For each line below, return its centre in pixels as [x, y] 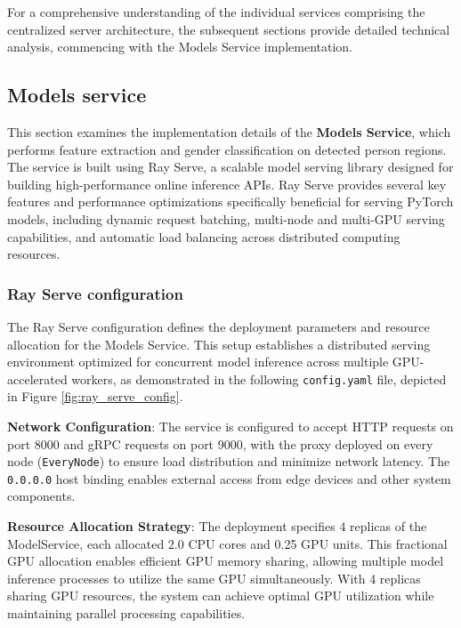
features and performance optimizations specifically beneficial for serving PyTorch [230, 201]
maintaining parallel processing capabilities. [126, 613]
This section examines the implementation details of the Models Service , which [229, 131]
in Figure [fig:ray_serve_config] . [95, 396]
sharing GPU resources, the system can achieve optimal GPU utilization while [221, 596]
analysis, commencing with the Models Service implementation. [180, 47]
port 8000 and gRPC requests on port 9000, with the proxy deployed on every [220, 443]
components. [41, 496]
